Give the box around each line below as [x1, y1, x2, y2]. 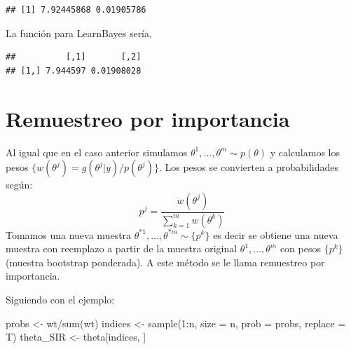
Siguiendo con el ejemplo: [6, 292, 115, 306]
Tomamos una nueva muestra [6, 227, 132, 242]
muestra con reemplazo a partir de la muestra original [6, 241, 238, 256]
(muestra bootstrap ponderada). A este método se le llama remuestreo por [6, 254, 325, 269]
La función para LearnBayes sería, [6, 25, 152, 40]
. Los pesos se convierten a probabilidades [158, 160, 339, 174]
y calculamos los [270, 144, 340, 159]
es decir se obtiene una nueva [213, 227, 338, 242]
